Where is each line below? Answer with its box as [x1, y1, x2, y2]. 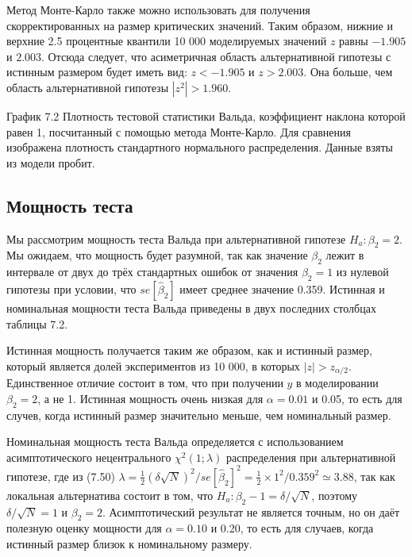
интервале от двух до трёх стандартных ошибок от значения [6, 263, 298, 280]
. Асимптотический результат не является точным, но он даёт [102, 503, 400, 520]
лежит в [325, 247, 364, 263]
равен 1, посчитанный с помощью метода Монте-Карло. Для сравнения [6, 123, 351, 140]
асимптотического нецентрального [6, 448, 171, 465]
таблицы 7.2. [6, 315, 68, 332]
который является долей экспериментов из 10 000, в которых [6, 357, 300, 374]
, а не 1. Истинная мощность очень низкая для [37, 390, 264, 406]
